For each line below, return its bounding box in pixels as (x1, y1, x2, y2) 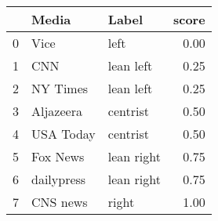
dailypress (31, 170, 86, 188)
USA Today (31, 125, 96, 143)
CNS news (31, 193, 88, 211)
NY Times (31, 79, 89, 97)
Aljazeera (31, 102, 82, 120)
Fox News (31, 147, 85, 165)
